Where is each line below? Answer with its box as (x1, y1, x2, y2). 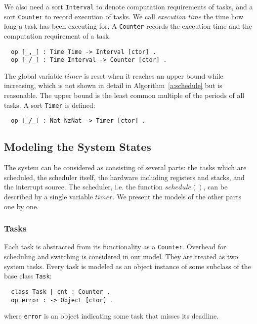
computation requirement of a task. (4, 30, 111, 41)
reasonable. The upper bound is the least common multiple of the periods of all (4, 90, 245, 100)
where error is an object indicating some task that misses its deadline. (4, 311, 219, 321)
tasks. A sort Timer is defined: (4, 99, 95, 110)
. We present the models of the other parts (112, 191, 242, 201)
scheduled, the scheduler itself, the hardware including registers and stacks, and (4, 172, 245, 182)
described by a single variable (4, 191, 93, 201)
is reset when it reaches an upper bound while (84, 70, 223, 81)
